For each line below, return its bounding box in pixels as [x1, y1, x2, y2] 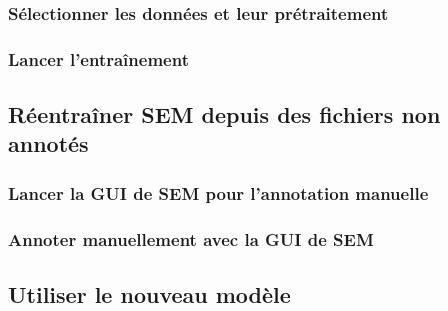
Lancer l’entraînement [8, 46, 189, 71]
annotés [8, 128, 89, 159]
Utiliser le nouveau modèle [8, 278, 291, 309]
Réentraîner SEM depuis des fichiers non [8, 99, 441, 130]
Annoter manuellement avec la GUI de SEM [8, 226, 374, 251]
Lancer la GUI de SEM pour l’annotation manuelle [8, 180, 429, 205]
